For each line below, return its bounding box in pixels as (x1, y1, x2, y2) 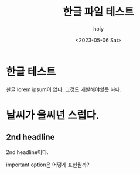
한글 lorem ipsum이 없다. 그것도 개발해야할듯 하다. (6, 86, 122, 93)
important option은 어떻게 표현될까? (6, 161, 90, 168)
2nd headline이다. (6, 148, 49, 156)
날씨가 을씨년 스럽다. (6, 108, 100, 122)
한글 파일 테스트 (63, 5, 134, 19)
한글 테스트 (6, 65, 56, 78)
